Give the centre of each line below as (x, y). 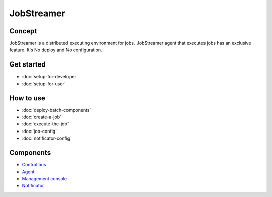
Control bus (34, 165)
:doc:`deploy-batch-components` (56, 110)
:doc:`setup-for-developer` (50, 77)
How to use (27, 98)
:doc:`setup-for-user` (44, 84)
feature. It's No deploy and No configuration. (56, 50)
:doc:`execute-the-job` (45, 124)
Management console (45, 178)
